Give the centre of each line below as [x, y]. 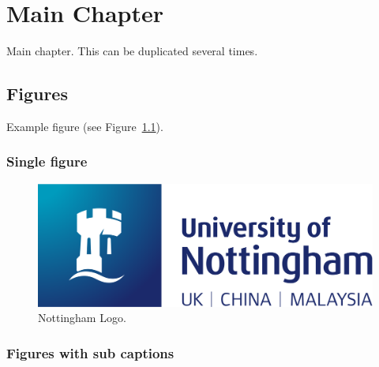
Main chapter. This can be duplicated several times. [132, 51]
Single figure [47, 161]
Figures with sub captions [90, 352]
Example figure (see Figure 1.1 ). [85, 126]
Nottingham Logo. [82, 318]
